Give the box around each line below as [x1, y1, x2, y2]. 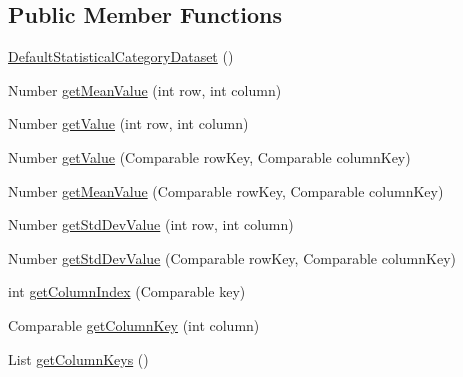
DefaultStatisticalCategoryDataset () [8, 46, 234, 67]
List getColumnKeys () [8, 348, 149, 369]
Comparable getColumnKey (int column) [8, 314, 260, 335]
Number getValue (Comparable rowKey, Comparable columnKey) [8, 146, 411, 167]
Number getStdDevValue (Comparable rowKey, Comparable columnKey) [8, 247, 457, 268]
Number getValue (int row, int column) [8, 113, 249, 134]
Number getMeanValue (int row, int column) [8, 79, 282, 100]
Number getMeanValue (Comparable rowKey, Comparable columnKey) [8, 180, 444, 201]
